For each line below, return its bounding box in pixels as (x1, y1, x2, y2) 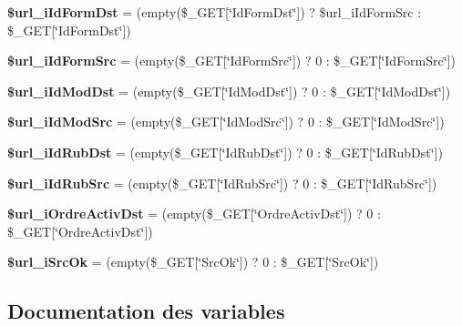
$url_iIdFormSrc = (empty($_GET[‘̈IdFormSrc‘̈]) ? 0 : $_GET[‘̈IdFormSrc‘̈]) (7, 51, 456, 70)
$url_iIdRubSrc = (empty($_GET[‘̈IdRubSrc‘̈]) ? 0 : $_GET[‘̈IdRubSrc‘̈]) (7, 173, 437, 192)
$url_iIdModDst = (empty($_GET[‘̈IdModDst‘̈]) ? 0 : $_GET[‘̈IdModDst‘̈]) (7, 81, 451, 100)
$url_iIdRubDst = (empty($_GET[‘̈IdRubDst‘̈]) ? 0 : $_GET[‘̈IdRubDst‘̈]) (7, 142, 443, 161)
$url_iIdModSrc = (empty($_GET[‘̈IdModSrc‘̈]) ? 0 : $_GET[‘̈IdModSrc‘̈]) (7, 112, 445, 131)
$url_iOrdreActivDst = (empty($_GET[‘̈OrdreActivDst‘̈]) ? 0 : (7, 204, 381, 223)
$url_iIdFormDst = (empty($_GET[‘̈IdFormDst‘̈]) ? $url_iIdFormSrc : (7, 3, 422, 21)
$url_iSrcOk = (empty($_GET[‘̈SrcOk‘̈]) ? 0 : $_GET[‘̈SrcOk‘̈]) (7, 252, 379, 271)
